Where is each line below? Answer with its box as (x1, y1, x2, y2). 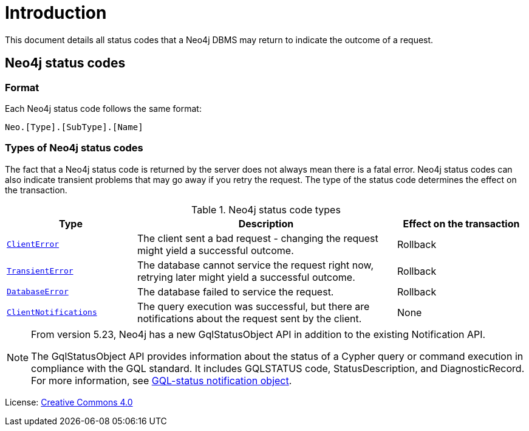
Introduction (5, 2, 107, 23)
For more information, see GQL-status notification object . (31, 374, 292, 387)
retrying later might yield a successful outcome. (137, 271, 355, 283)
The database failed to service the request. (137, 285, 334, 298)
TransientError (7, 266, 73, 276)
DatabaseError (7, 287, 69, 297)
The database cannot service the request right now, (137, 258, 374, 271)
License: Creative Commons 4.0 (5, 396, 133, 407)
